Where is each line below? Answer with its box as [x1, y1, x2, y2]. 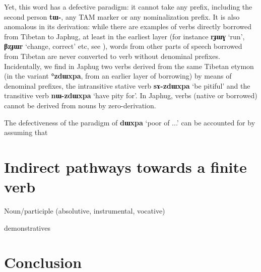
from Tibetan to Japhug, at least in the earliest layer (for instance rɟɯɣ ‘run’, [4, 31, 245, 41]
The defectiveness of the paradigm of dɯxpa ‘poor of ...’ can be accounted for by [4, 117, 255, 127]
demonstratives [4, 222, 50, 233]
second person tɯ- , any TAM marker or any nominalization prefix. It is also [4, 11, 240, 22]
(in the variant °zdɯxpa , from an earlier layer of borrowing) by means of [4, 71, 232, 81]
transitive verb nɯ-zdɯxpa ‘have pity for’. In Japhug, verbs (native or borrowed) [4, 90, 257, 101]
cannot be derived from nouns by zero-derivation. [4, 100, 156, 110]
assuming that [4, 127, 48, 138]
